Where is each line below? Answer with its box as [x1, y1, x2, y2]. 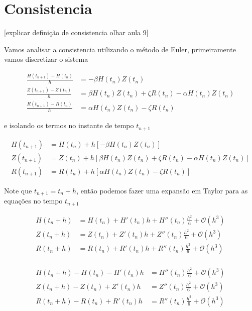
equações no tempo [4, 195, 63, 206]
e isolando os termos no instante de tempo [4, 120, 134, 131]
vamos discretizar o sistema [4, 54, 88, 64]
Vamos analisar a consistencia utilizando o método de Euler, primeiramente [4, 44, 236, 54]
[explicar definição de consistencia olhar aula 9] [4, 27, 149, 38]
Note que [4, 185, 32, 195]
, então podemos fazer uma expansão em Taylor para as [76, 185, 248, 195]
